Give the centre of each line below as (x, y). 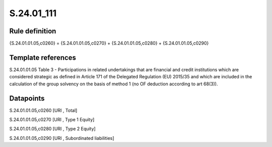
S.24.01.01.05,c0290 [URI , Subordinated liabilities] (62, 138)
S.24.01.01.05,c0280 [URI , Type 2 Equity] (52, 129)
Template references (43, 57)
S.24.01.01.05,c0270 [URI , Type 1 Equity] (52, 120)
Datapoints (27, 98)
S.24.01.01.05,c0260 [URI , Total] (43, 110)
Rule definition (33, 31)
